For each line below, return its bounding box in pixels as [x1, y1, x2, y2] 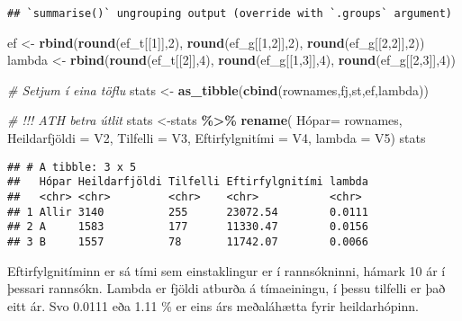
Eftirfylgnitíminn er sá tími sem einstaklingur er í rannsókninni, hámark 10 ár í [7, 261, 446, 280]
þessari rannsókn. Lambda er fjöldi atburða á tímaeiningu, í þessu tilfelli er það [7, 279, 446, 298]
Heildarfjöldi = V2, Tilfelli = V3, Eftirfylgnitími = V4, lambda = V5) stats [7, 129, 426, 147]
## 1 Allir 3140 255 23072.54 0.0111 [7, 205, 368, 218]
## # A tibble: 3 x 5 [7, 160, 137, 174]
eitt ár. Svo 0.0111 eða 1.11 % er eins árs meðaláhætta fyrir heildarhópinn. [7, 296, 419, 315]
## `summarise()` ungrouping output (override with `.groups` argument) [7, 7, 452, 20]
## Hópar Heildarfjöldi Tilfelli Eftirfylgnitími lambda [7, 175, 368, 189]
